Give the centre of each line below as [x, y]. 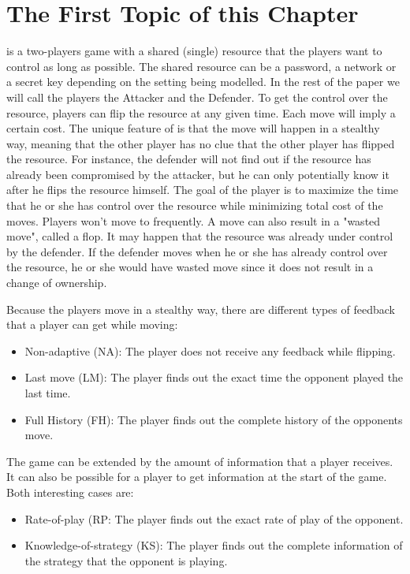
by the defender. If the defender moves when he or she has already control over [197, 251]
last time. [48, 393]
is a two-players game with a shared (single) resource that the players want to [194, 51]
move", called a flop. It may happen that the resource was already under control [200, 236]
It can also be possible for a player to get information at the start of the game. [197, 477]
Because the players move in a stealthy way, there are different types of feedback [201, 309]
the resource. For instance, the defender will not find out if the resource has [189, 159]
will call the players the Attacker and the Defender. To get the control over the [197, 97]
